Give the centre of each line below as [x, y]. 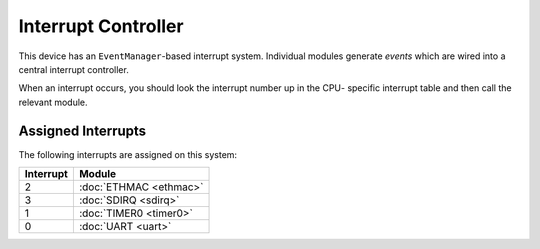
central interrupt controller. [73, 69]
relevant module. [53, 102]
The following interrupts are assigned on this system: [128, 154]
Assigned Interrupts [82, 130]
